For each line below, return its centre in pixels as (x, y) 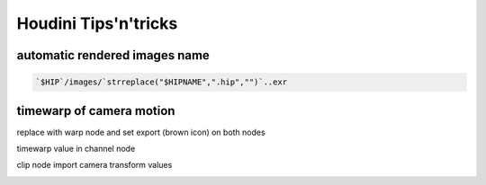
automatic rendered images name (113, 55)
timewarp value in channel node (76, 149)
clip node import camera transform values (94, 165)
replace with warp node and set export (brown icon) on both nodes (141, 132)
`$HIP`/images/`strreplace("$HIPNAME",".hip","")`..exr (162, 82)
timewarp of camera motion (96, 111)
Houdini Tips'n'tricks (97, 23)
